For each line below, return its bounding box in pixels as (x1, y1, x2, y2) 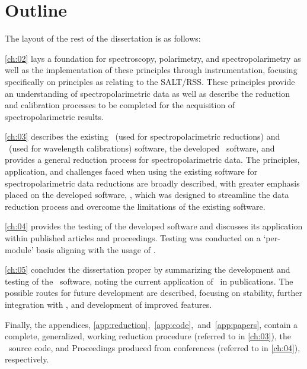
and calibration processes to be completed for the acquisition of (5, 99, 235, 111)
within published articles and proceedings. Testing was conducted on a (5, 232, 261, 244)
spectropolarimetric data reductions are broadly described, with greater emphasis (5, 176, 300, 189)
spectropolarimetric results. (5, 110, 104, 122)
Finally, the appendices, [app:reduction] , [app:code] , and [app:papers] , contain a (5, 318, 298, 330)
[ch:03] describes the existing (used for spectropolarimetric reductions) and (5, 130, 280, 143)
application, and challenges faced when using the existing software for (5, 165, 258, 178)
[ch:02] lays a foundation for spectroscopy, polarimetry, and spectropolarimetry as (5, 52, 301, 64)
